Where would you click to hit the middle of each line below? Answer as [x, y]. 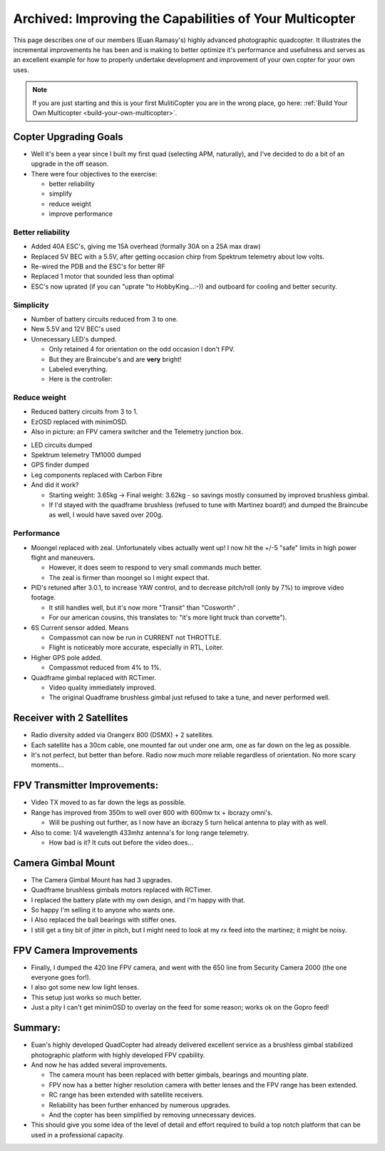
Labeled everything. [78, 369]
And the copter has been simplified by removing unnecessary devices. [153, 1115]
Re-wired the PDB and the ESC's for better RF [98, 266]
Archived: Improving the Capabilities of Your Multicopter [184, 19]
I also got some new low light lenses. [85, 987]
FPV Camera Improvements [76, 950]
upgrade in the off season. [70, 164]
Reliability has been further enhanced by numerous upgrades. [140, 1105]
